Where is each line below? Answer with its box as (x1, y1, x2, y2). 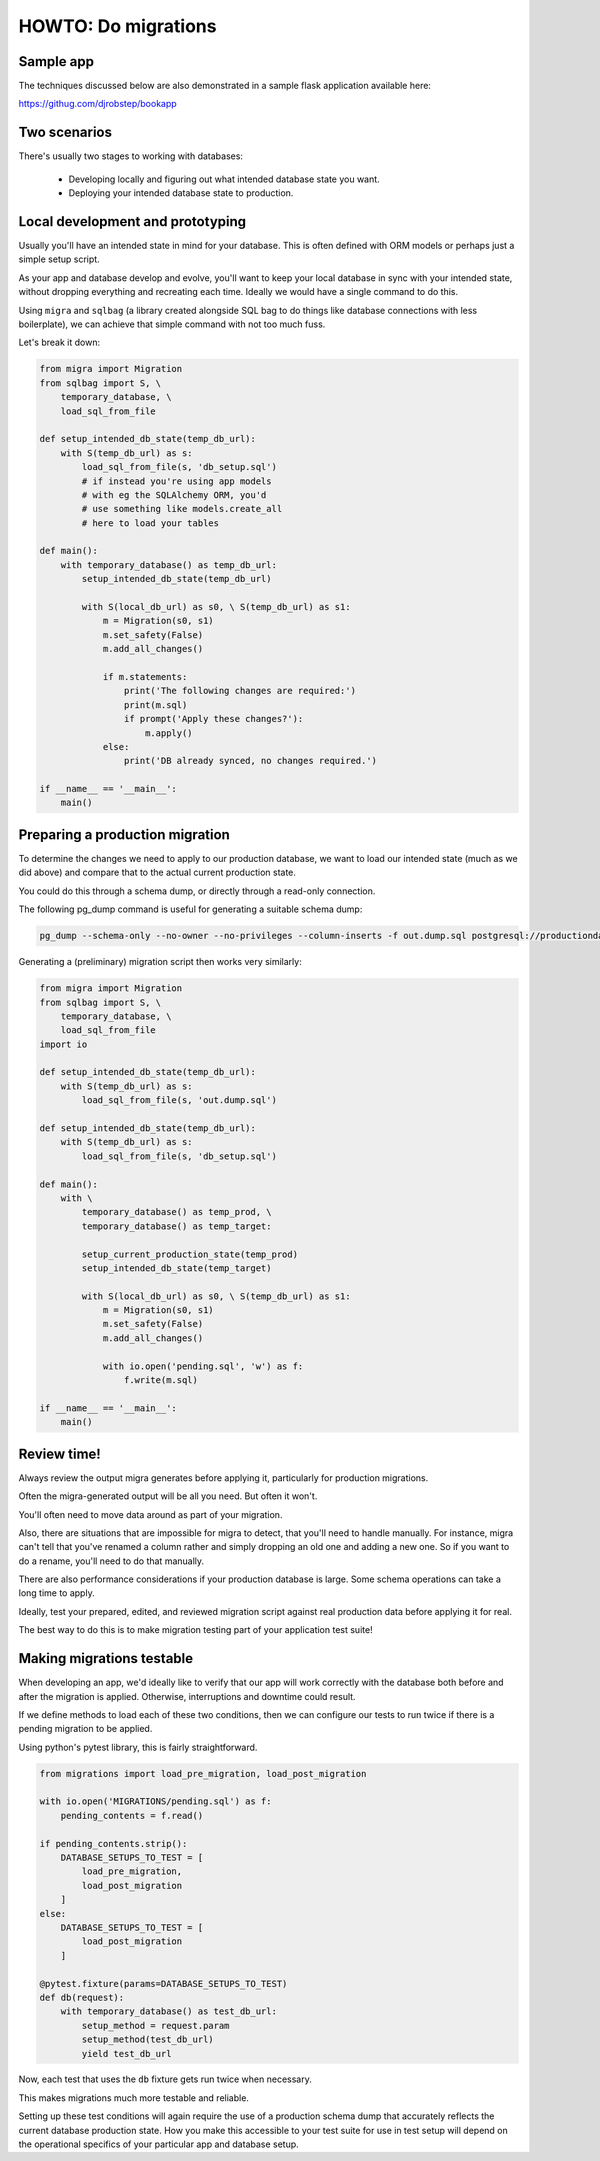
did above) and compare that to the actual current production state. (18, 866, 297, 879)
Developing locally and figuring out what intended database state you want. (68, 173, 380, 185)
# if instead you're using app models (81, 475, 272, 487)
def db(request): (39, 1991, 125, 2003)
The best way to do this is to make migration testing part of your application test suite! (18, 1624, 374, 1636)
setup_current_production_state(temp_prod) (81, 1248, 299, 1260)
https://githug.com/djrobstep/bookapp (18, 98, 177, 110)
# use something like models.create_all (81, 503, 283, 515)
